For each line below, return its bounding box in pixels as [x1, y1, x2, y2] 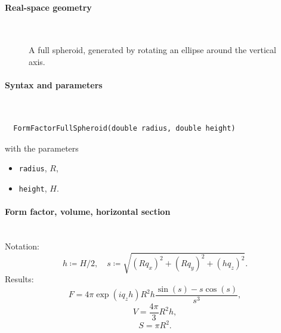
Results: [5, 273, 34, 285]
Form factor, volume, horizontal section [5, 205, 171, 218]
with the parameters [5, 141, 79, 154]
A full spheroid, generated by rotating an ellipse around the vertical [29, 44, 276, 56]
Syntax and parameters [5, 79, 103, 91]
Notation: [5, 239, 39, 252]
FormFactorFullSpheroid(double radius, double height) [13, 124, 236, 132]
